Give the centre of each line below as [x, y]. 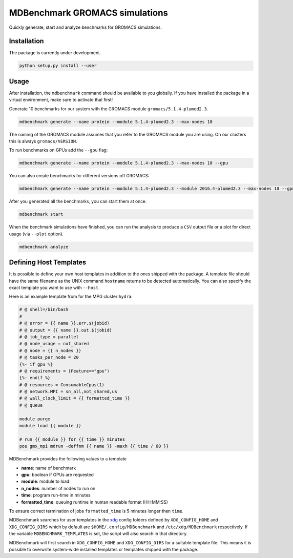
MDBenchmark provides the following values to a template [68, 459]
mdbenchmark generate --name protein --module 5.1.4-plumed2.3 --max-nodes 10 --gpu [124, 163]
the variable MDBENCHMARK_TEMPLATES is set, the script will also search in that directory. [98, 534]
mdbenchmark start [41, 214]
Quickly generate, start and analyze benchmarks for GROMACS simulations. [85, 27]
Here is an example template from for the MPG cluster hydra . [71, 297]
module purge [35, 419]
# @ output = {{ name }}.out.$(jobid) [66, 330]
